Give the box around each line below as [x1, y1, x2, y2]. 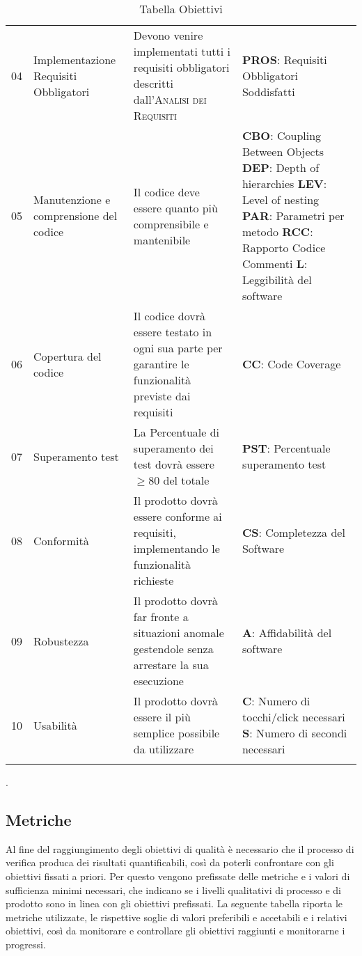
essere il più [133, 709, 191, 725]
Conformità [33, 532, 89, 549]
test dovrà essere [133, 456, 214, 472]
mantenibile [133, 231, 191, 248]
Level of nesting [242, 191, 320, 207]
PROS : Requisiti [242, 51, 327, 68]
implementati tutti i [133, 43, 230, 59]
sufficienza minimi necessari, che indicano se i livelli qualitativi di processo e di [6, 882, 341, 897]
